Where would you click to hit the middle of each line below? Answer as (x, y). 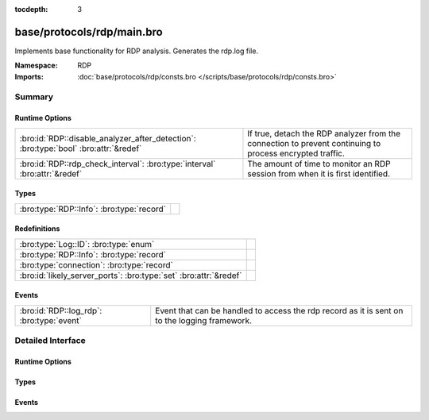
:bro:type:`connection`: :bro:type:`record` (97, 264)
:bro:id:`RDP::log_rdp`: (61, 310)
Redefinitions (37, 229)
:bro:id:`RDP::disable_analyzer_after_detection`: (108, 138)
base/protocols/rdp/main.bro (89, 32)
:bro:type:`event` (51, 320)
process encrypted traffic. (296, 153)
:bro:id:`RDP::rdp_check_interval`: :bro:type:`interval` (118, 164)
